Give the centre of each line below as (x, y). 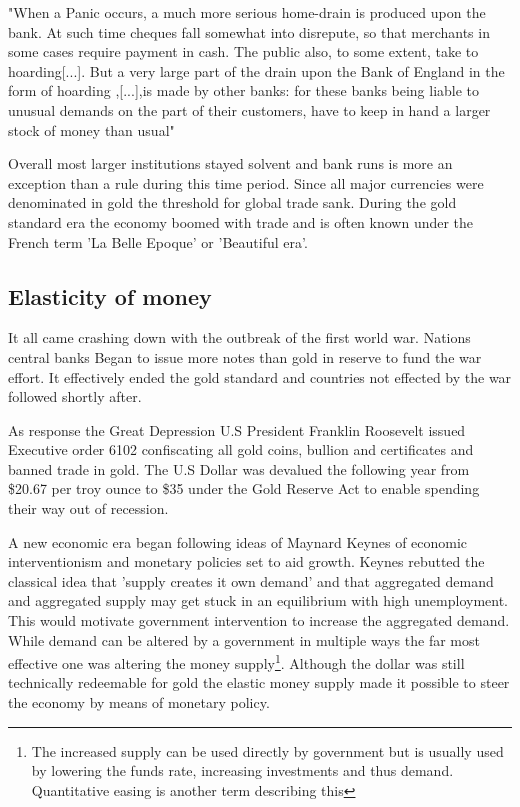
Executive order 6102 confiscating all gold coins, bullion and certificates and (241, 449)
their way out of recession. (88, 508)
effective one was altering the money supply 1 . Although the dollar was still (236, 661)
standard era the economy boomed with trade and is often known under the (241, 221)
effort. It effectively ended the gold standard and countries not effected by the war (260, 376)
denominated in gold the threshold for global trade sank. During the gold (232, 202)
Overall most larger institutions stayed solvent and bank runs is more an (230, 163)
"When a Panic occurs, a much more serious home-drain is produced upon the (247, 12)
